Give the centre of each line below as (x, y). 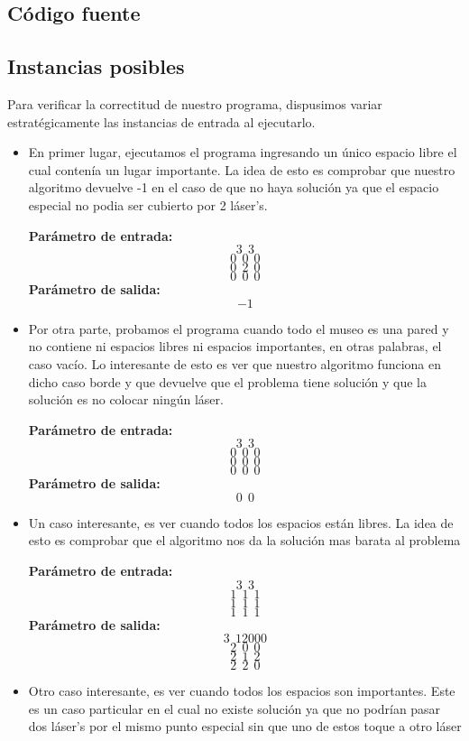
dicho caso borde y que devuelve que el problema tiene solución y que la (228, 381)
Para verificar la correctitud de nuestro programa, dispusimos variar (195, 103)
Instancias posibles (96, 66)
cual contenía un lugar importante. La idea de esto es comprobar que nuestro (242, 169)
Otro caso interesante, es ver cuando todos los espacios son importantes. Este (242, 691)
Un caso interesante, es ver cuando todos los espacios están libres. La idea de (241, 522)
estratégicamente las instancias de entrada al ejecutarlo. (161, 121)
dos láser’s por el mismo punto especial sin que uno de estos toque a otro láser (245, 726)
